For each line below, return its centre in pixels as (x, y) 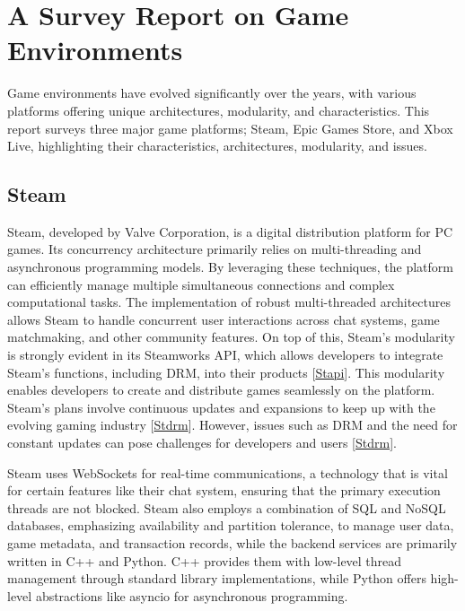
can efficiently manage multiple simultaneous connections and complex (201, 284)
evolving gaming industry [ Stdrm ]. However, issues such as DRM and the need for (232, 425)
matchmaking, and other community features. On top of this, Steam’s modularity (231, 337)
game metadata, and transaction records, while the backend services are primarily (232, 542)
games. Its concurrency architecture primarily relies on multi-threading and (215, 249)
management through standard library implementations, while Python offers (217, 578)
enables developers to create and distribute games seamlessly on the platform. (221, 390)
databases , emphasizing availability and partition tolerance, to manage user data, (231, 525)
